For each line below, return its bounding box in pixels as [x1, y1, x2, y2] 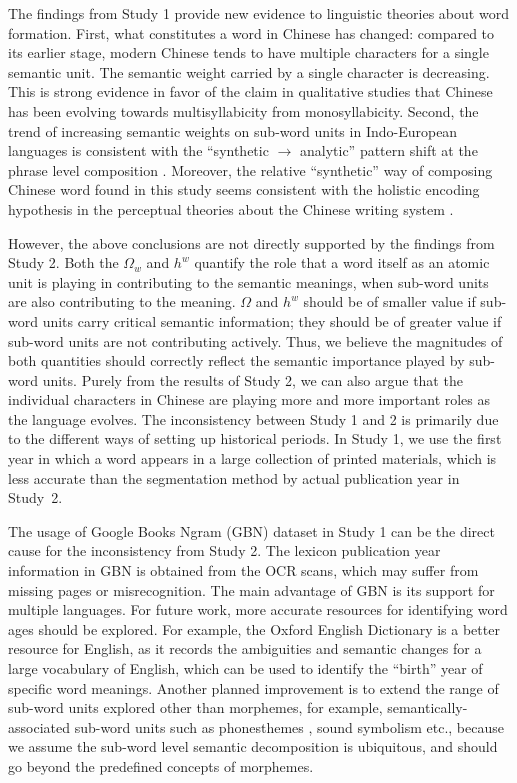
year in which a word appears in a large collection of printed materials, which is [8, 448, 497, 469]
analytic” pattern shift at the [299, 140, 478, 161]
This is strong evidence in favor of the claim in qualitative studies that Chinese [8, 81, 493, 102]
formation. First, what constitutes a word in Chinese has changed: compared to [8, 22, 495, 43]
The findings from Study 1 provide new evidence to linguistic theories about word [8, 3, 509, 23]
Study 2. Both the [8, 252, 119, 273]
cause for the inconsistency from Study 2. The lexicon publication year [8, 540, 441, 561]
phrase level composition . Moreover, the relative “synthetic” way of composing [8, 159, 493, 180]
